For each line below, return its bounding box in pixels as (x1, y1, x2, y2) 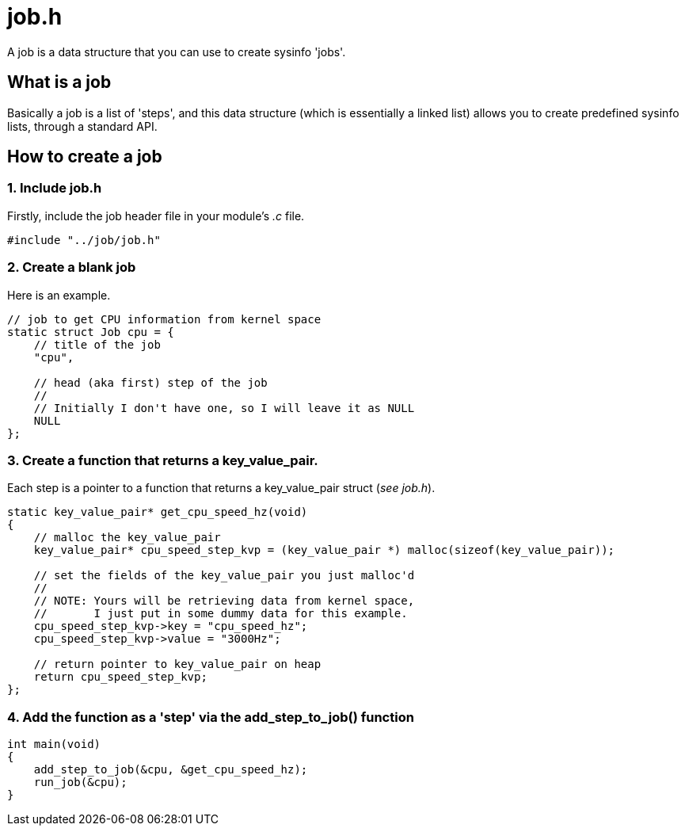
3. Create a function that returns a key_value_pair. (7, 452, 318, 468)
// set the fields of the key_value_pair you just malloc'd (33, 569, 415, 582)
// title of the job (33, 338, 161, 351)
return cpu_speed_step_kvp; (33, 670, 207, 684)
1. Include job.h (7, 180, 102, 197)
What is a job (7, 72, 112, 93)
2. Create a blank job (7, 259, 136, 276)
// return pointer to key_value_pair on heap (33, 658, 322, 671)
